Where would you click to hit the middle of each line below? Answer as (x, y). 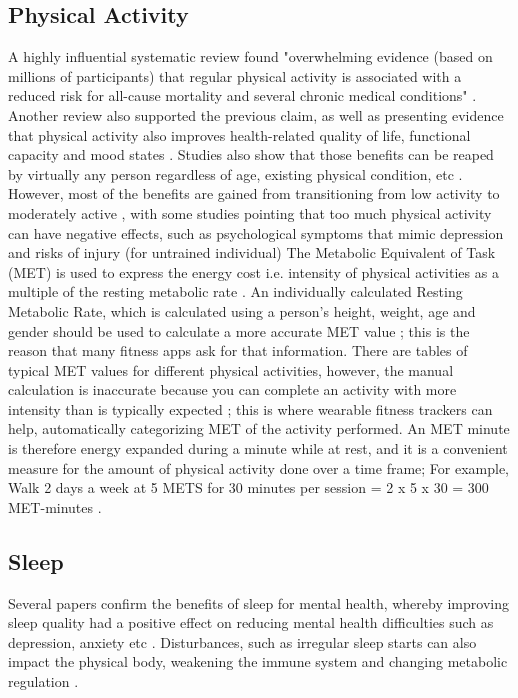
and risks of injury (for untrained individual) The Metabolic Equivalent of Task (252, 252)
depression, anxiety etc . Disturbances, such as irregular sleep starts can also (242, 641)
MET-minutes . (55, 506)
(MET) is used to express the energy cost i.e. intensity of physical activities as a (253, 271)
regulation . (43, 681)
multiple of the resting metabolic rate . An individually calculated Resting (235, 291)
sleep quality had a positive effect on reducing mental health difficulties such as (251, 622)
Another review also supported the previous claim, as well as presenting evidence (256, 114)
